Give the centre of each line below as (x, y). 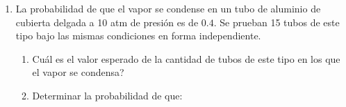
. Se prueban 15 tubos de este (277, 22)
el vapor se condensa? (78, 72)
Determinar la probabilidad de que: (107, 95)
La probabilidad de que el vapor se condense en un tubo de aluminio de (168, 8)
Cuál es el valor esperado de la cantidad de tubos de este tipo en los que (186, 58)
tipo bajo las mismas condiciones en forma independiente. (138, 36)
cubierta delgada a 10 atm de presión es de (107, 22)
